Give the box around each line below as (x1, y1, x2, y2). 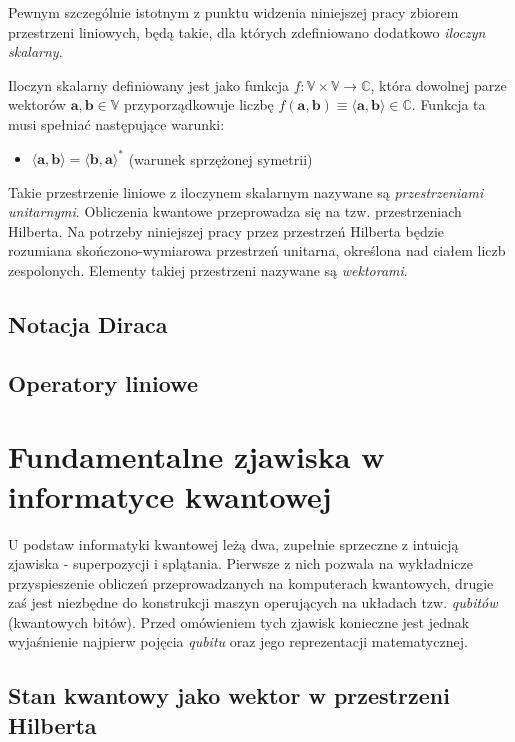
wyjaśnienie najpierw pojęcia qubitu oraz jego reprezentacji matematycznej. (8, 631, 468, 652)
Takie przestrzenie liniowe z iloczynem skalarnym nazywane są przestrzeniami (8, 181, 484, 202)
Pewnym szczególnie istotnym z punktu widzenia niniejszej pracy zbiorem (8, 2, 459, 22)
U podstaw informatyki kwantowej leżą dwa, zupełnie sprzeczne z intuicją (8, 533, 459, 554)
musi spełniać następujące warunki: (8, 113, 225, 134)
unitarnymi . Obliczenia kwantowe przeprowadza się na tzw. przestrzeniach (8, 201, 462, 222)
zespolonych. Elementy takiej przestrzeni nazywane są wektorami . (8, 260, 408, 281)
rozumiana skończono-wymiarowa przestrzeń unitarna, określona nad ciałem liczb (8, 240, 506, 261)
